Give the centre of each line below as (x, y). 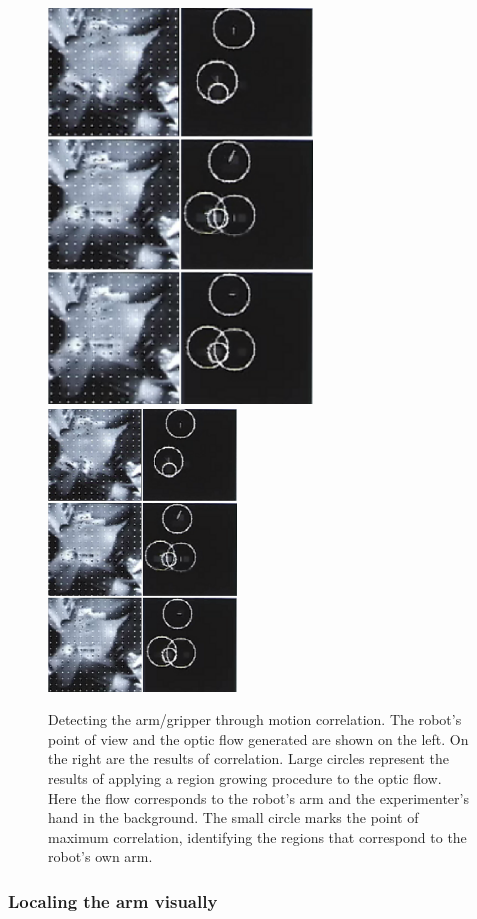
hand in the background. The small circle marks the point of (233, 817)
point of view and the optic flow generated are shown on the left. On (258, 738)
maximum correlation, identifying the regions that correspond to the (257, 836)
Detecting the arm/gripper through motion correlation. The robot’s (255, 719)
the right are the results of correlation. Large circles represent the (248, 758)
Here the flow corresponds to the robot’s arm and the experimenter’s (258, 797)
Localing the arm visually (113, 900)
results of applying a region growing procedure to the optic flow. (245, 777)
